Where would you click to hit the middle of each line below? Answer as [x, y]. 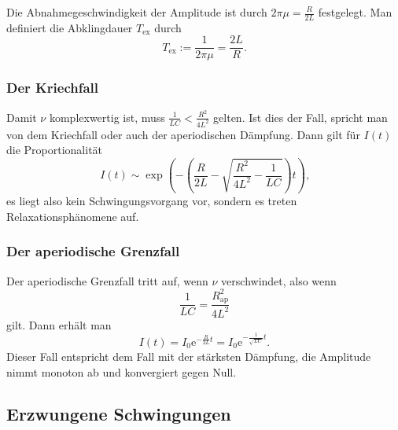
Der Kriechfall [53, 88]
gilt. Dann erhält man [59, 324]
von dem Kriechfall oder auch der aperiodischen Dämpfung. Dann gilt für [183, 134]
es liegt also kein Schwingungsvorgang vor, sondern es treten [152, 201]
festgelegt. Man [355, 12]
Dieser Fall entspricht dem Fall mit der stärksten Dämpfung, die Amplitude [189, 356]
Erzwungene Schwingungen [119, 414]
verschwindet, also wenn [279, 280]
